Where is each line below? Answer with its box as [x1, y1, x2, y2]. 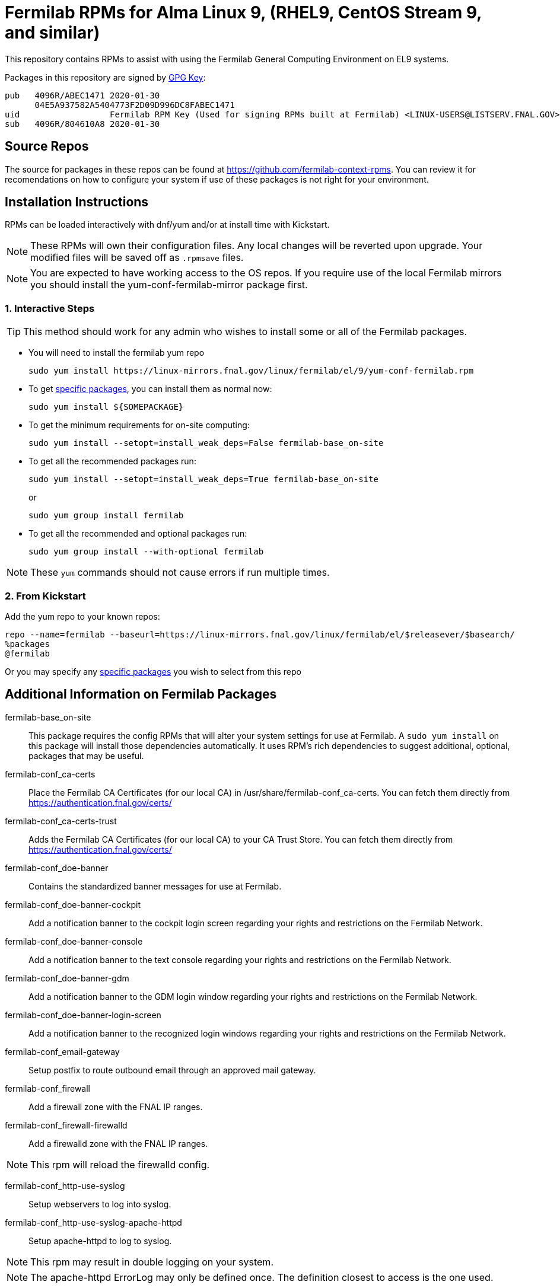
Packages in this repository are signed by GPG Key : [5, 72, 206, 82]
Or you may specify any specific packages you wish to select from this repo [5, 666, 301, 677]
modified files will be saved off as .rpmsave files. [30, 251, 244, 264]
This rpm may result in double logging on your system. [30, 1255, 273, 1268]
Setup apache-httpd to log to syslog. [28, 1235, 172, 1246]
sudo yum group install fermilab [28, 511, 184, 521]
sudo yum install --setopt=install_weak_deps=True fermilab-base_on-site [28, 474, 379, 484]
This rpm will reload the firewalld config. [30, 1158, 210, 1171]
